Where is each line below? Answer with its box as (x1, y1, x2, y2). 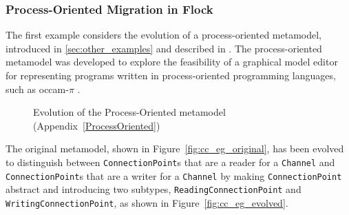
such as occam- (6, 81, 69, 96)
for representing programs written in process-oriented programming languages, (6, 68, 336, 82)
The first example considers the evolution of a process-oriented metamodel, (6, 28, 322, 42)
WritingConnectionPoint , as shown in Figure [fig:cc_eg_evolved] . (6, 195, 288, 209)
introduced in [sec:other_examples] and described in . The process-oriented (6, 41, 322, 55)
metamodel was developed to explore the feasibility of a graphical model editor (6, 54, 338, 69)
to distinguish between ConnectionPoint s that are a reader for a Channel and (6, 154, 335, 169)
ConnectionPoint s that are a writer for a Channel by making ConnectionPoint (6, 168, 342, 183)
